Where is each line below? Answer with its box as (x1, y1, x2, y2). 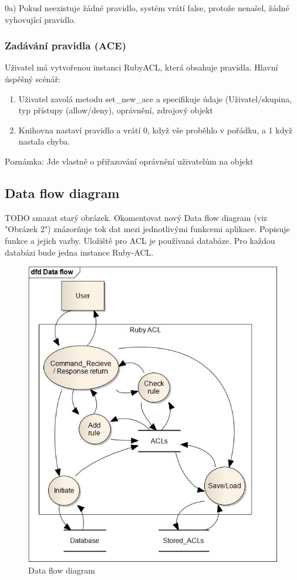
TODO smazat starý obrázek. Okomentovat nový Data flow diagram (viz (5, 211, 268, 223)
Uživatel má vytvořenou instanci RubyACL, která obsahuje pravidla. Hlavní (5, 61, 278, 73)
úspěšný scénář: (5, 73, 60, 85)
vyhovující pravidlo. (5, 13, 76, 25)
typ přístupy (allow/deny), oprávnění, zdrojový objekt (18, 104, 214, 116)
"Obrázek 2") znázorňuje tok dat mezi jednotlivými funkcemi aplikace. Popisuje (5, 223, 290, 235)
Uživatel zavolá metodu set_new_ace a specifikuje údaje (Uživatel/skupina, (18, 92, 292, 105)
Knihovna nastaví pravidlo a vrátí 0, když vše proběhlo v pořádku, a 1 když (18, 123, 293, 136)
